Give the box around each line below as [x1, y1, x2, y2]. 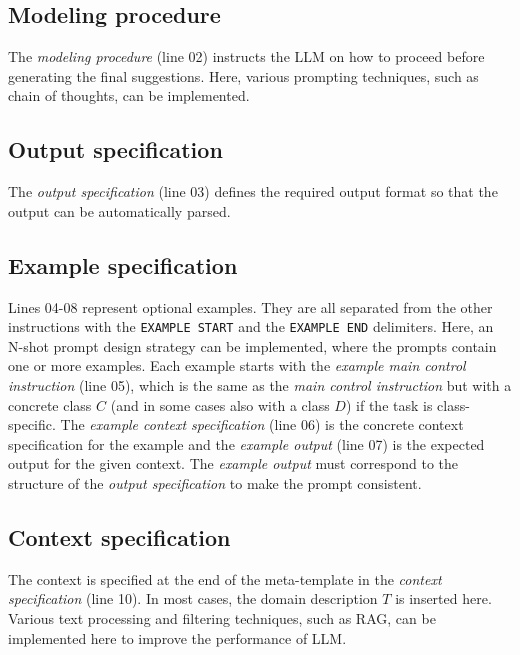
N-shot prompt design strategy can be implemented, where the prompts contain [8, 335, 497, 356]
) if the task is [345, 394, 433, 415]
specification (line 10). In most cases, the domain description [8, 588, 378, 609]
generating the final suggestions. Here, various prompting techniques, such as [8, 65, 479, 86]
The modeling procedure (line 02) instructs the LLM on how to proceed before [8, 46, 485, 67]
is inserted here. [395, 588, 492, 609]
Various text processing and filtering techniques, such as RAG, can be [8, 607, 436, 628]
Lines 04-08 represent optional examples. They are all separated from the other [8, 296, 493, 317]
